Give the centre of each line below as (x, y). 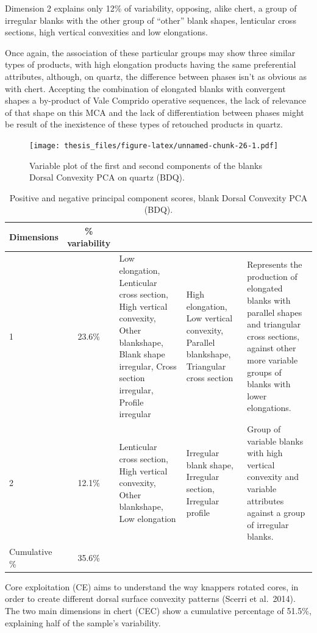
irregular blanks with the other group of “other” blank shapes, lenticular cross (151, 20)
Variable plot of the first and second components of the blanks (146, 165)
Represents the (275, 264)
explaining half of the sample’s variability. (83, 622)
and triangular (274, 324)
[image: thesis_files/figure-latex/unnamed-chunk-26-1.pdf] (154, 145)
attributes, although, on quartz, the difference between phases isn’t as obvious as (156, 76)
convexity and (273, 477)
